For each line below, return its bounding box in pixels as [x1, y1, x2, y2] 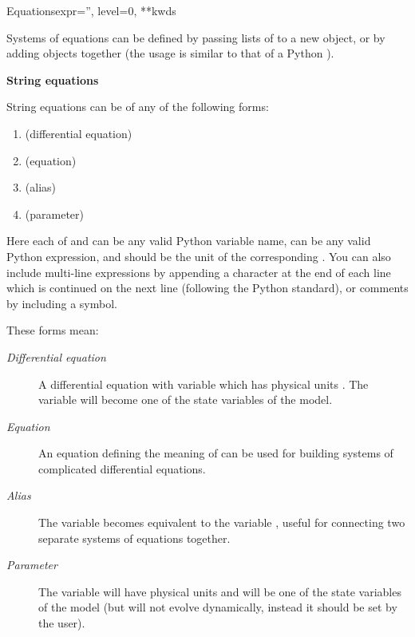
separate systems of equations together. [38, 529, 231, 546]
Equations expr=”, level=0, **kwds [6, 2, 176, 18]
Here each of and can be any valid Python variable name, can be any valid [6, 232, 371, 249]
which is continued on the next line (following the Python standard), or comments [6, 279, 409, 296]
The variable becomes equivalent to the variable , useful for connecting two [38, 514, 405, 531]
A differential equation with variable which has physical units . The [38, 375, 369, 392]
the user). [38, 615, 85, 631]
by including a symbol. [6, 295, 117, 311]
